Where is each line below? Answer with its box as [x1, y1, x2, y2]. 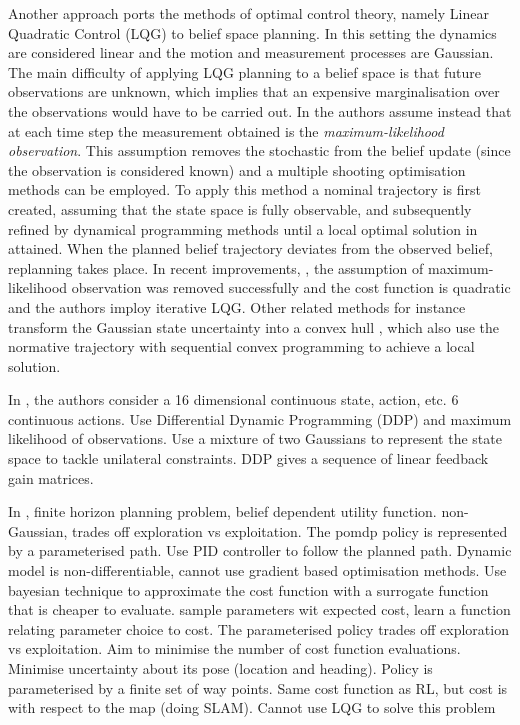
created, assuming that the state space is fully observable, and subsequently [8, 198, 472, 219]
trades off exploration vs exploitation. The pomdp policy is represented [72, 520, 508, 541]
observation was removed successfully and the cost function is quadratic [71, 277, 511, 298]
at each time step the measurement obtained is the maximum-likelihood [8, 120, 444, 141]
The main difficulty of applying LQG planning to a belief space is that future [8, 61, 482, 82]
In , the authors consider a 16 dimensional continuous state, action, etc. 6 [8, 389, 459, 410]
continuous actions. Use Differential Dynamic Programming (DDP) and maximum [8, 408, 512, 429]
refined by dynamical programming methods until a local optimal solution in [8, 218, 478, 239]
